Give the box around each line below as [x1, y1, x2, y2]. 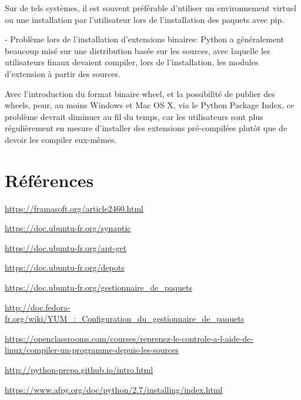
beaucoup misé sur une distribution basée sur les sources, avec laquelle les [5, 44, 270, 56]
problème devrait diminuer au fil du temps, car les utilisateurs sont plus [5, 110, 263, 122]
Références [5, 168, 94, 192]
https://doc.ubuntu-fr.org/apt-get [5, 241, 127, 254]
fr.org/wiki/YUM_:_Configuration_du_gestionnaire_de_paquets [5, 312, 245, 325]
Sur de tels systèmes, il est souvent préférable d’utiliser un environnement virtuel [5, 2, 296, 14]
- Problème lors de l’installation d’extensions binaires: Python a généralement [5, 33, 285, 45]
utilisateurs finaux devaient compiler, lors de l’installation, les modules [5, 56, 259, 68]
